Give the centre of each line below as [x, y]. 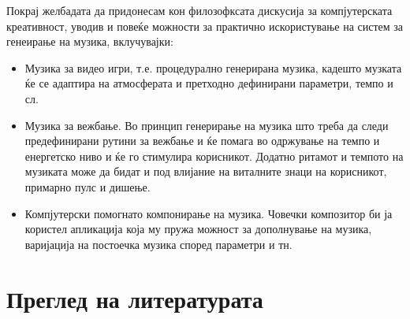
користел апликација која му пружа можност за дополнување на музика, [198, 229]
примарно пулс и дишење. [88, 186]
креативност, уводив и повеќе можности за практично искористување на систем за [205, 26]
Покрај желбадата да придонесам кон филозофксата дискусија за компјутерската [199, 10]
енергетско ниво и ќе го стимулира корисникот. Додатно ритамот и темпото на [214, 156]
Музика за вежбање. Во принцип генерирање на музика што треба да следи [207, 125]
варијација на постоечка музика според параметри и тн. [158, 244]
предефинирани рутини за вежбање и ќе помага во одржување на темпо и [202, 141]
